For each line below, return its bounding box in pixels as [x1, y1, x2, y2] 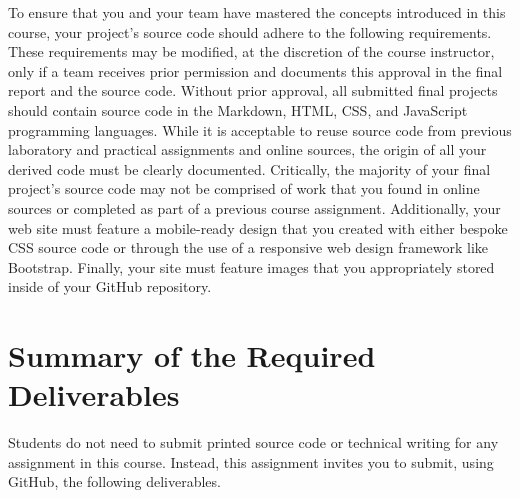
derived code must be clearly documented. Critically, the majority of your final [8, 158, 491, 179]
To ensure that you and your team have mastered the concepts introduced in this [8, 2, 506, 22]
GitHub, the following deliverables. [8, 471, 221, 492]
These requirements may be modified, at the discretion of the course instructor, [8, 41, 495, 62]
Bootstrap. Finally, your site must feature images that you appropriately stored [8, 256, 495, 277]
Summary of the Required [8, 335, 376, 376]
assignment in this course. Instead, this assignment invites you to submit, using [8, 451, 494, 472]
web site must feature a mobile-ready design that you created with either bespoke [8, 217, 508, 238]
